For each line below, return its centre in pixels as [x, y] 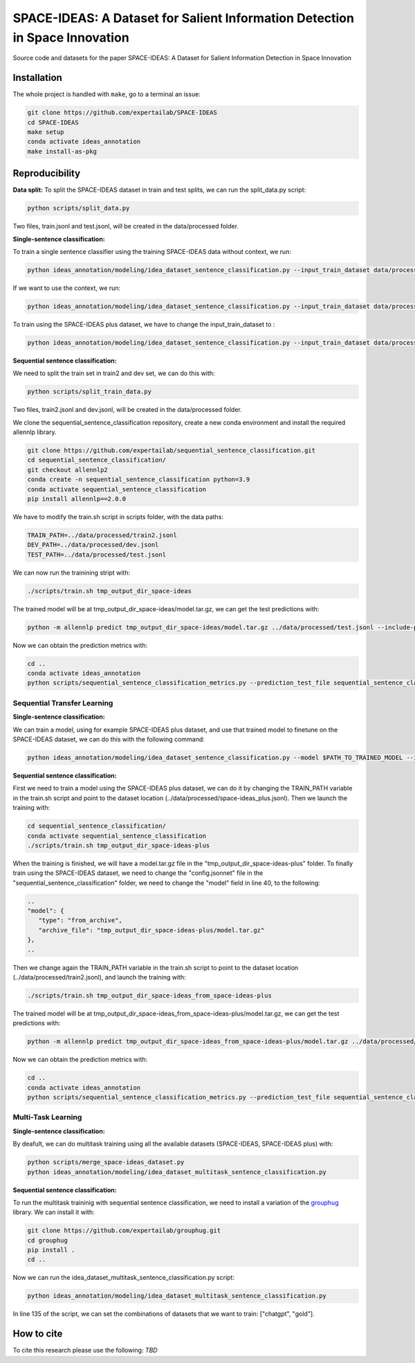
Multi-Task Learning [47, 1117]
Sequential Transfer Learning [63, 703]
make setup [46, 132]
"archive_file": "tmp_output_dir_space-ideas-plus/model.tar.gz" [151, 930]
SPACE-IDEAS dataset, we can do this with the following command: [109, 739]
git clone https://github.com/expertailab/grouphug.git [124, 1231]
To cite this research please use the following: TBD [85, 1351]
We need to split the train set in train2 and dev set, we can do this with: [114, 373]
